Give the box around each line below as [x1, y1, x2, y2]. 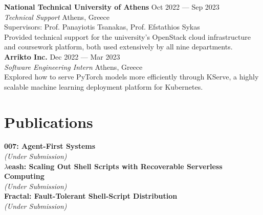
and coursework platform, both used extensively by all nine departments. [4, 41, 233, 52]
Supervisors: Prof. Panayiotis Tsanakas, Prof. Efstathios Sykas [4, 21, 200, 32]
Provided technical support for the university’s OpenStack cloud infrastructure [4, 31, 251, 42]
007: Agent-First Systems [4, 141, 96, 151]
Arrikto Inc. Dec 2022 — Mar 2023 [4, 51, 120, 62]
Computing [4, 171, 45, 181]
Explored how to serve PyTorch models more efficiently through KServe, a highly [4, 71, 259, 82]
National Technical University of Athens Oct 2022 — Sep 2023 [4, 2, 220, 12]
